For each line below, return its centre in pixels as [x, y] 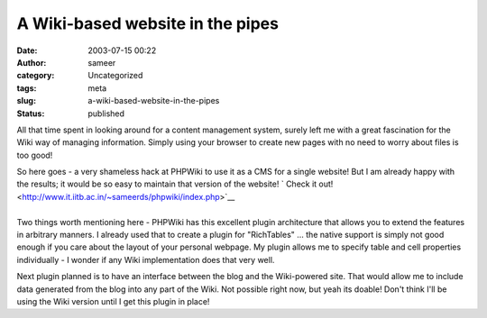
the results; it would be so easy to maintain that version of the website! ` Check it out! [175, 184]
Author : [32, 62]
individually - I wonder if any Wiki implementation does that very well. [146, 259]
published [106, 114]
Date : [27, 50]
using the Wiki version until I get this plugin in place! [113, 301]
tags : [27, 88]
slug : [26, 101]
